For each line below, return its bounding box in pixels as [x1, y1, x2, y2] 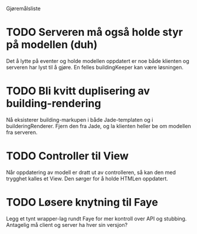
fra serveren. [6, 129, 38, 136]
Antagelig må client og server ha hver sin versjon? [6, 221, 128, 228]
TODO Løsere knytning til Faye [6, 196, 158, 209]
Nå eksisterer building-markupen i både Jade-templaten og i [6, 116, 153, 123]
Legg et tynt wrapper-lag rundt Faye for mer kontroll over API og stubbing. [6, 215, 187, 222]
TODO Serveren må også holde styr [6, 26, 183, 39]
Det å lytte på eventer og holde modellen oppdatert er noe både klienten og [6, 57, 190, 64]
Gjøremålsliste [6, 5, 41, 12]
